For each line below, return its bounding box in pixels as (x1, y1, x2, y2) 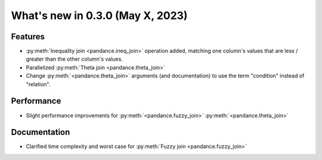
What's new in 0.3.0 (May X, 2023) (11, 9, 188, 22)
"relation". (26, 80, 51, 87)
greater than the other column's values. (26, 55, 123, 62)
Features (11, 32, 45, 42)
